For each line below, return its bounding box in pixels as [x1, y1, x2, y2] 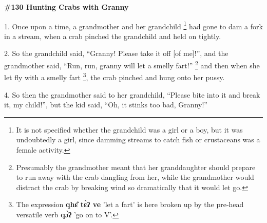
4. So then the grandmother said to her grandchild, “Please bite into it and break [4, 89, 260, 100]
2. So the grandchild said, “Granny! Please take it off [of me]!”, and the [4, 48, 228, 59]
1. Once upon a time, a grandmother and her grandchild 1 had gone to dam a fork [4, 19, 263, 31]
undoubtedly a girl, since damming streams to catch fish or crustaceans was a [16, 134, 260, 145]
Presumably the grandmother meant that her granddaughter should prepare [16, 161, 256, 172]
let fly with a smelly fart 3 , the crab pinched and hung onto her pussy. [4, 70, 225, 82]
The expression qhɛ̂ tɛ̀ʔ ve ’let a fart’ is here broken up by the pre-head [16, 199, 244, 210]
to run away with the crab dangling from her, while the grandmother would [16, 172, 254, 182]
